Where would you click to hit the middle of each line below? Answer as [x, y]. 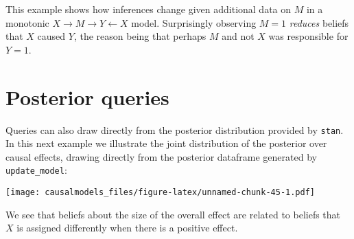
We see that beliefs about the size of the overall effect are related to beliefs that [173, 214]
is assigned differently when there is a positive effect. [127, 228]
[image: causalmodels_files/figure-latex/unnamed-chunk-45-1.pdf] [161, 192]
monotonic [27, 22]
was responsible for [308, 36]
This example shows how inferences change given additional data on [149, 9]
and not [238, 36]
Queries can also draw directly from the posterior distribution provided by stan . [175, 129]
